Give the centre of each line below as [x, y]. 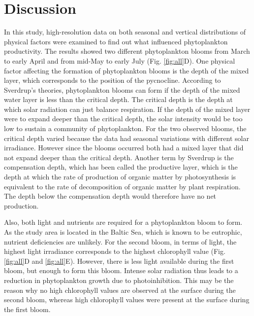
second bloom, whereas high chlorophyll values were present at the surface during [127, 299]
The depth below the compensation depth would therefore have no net [110, 196]
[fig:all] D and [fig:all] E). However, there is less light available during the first [119, 261]
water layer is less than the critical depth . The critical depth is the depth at [118, 99]
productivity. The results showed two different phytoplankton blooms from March [127, 51]
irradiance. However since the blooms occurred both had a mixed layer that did [124, 148]
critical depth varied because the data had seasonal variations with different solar [127, 138]
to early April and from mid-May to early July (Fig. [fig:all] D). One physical [120, 60]
